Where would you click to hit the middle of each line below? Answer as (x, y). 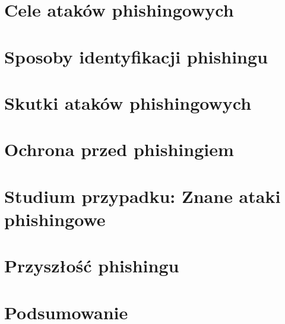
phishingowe (55, 219)
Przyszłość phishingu (92, 266)
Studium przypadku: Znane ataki (142, 196)
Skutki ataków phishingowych (128, 102)
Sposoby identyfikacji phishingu (136, 56)
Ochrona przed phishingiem (119, 149)
